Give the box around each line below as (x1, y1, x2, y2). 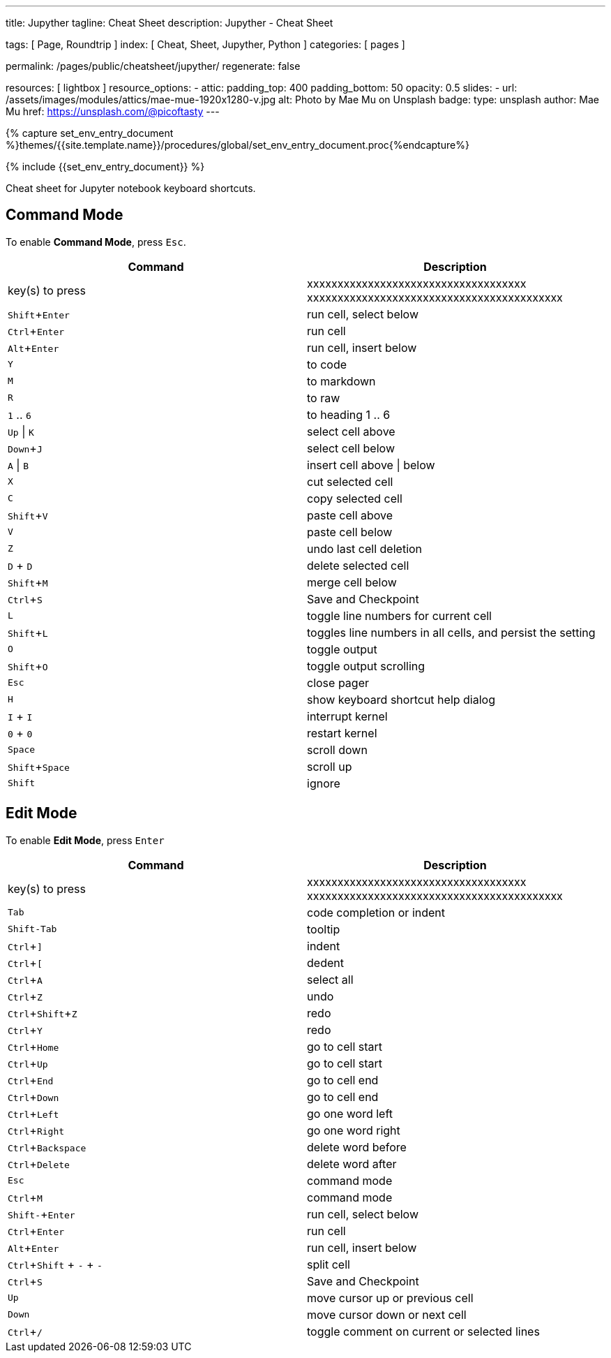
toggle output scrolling (307, 658, 425, 673)
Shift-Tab (8, 924, 57, 935)
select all (307, 972, 354, 987)
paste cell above (307, 508, 393, 522)
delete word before (307, 1139, 407, 1154)
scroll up (307, 759, 352, 774)
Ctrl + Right (8, 1123, 65, 1137)
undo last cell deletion (307, 541, 423, 556)
